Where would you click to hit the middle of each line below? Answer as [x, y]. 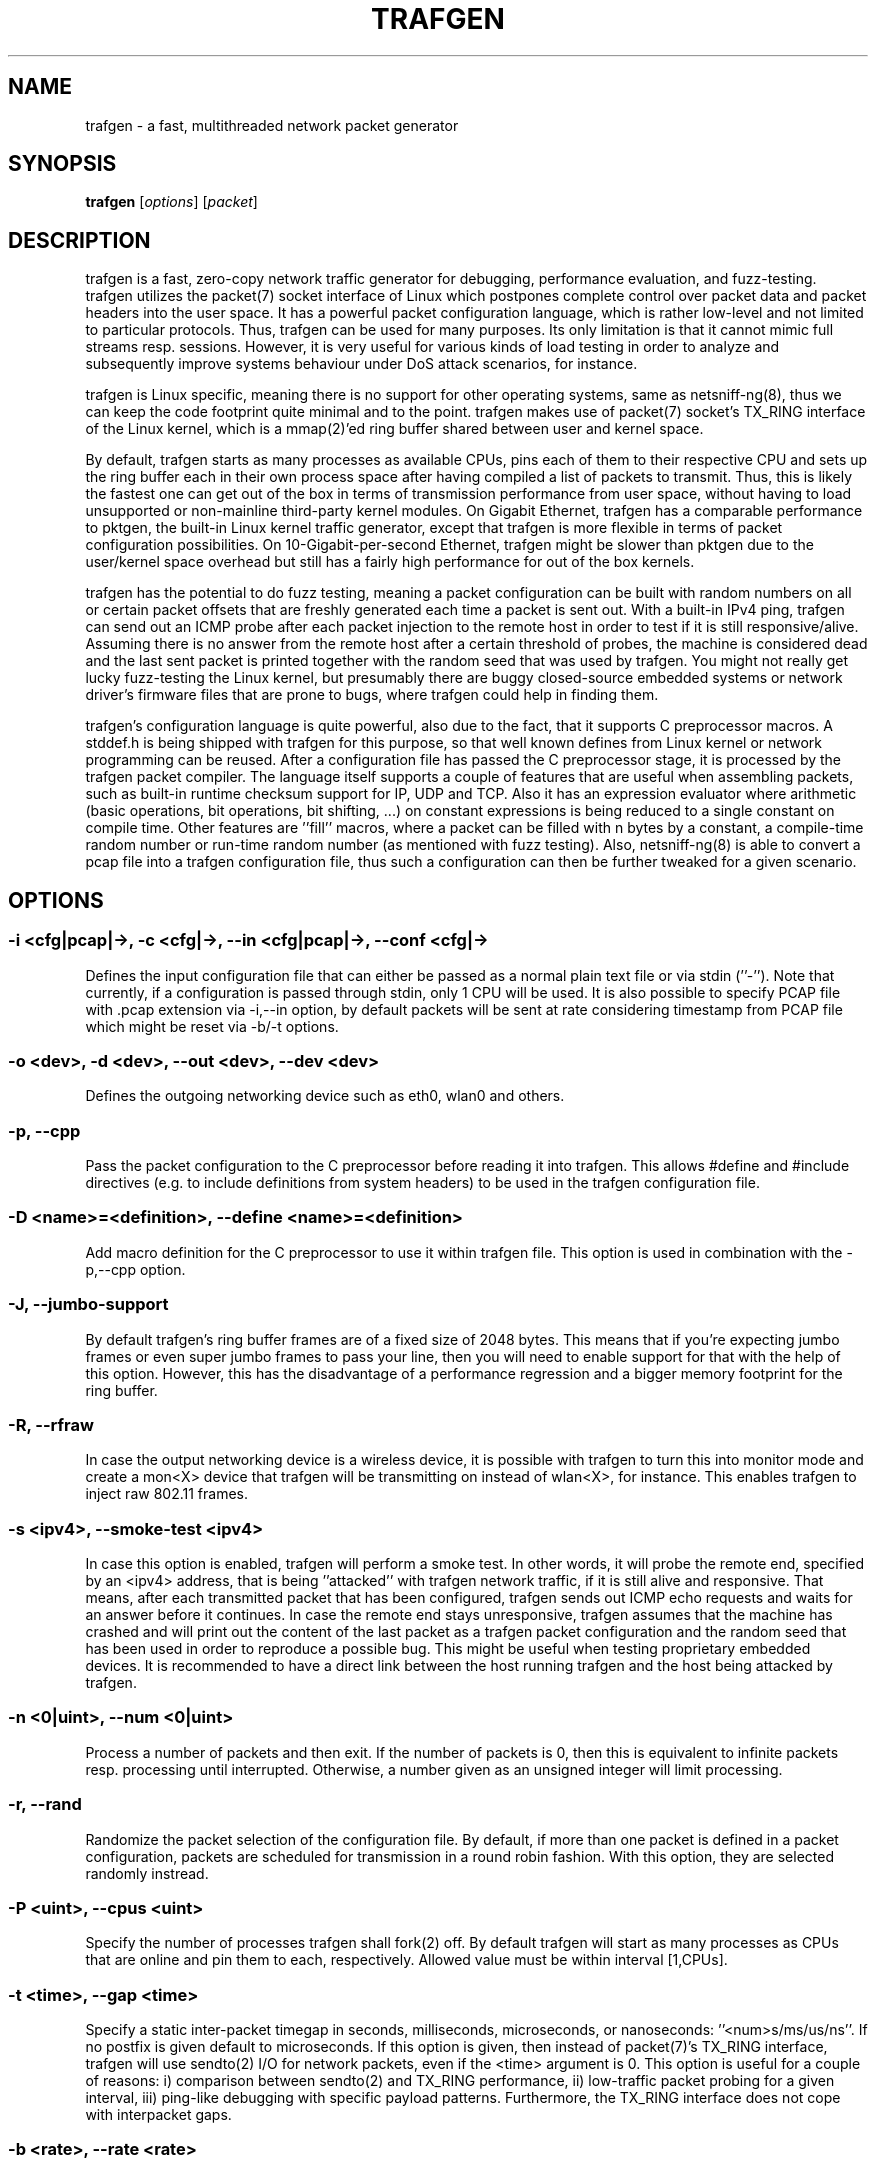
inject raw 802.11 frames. [166, 1494]
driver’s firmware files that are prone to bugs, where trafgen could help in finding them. [372, 695]
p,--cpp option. [135, 1269]
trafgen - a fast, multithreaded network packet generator [272, 125]
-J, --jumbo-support [88, 1304]
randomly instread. [147, 1873]
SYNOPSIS [62, 164]
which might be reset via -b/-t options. [212, 1026]
